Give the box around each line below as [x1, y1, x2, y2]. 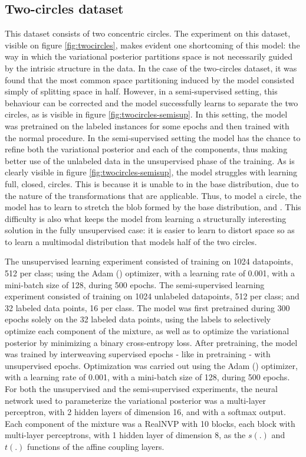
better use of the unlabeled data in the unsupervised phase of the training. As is [5, 154, 295, 167]
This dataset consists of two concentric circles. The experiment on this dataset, [5, 27, 291, 40]
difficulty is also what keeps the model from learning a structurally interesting [5, 212, 287, 224]
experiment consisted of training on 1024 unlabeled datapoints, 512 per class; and [5, 290, 300, 302]
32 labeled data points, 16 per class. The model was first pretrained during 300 [5, 301, 290, 314]
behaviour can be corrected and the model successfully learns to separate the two [5, 96, 298, 109]
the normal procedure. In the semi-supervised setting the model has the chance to [5, 131, 301, 143]
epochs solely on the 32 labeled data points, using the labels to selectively [5, 313, 271, 325]
